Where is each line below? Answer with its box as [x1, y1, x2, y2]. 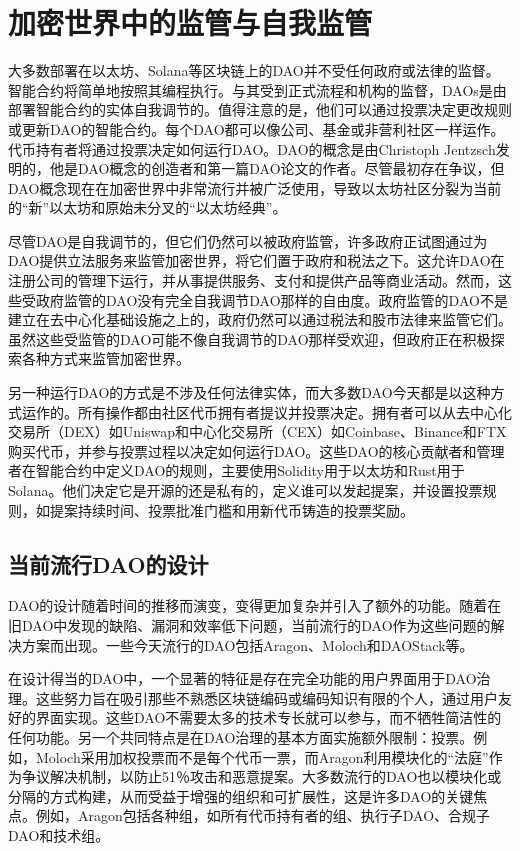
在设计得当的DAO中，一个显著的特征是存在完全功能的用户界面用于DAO [8, 668, 477, 689]
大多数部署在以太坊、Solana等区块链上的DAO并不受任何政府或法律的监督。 [8, 60, 500, 81]
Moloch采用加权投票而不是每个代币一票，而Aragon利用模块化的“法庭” [35, 746, 489, 767]
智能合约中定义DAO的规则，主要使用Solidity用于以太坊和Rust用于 [35, 460, 465, 481]
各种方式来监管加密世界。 [21, 348, 190, 369]
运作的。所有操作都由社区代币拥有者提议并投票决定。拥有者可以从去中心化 [21, 401, 512, 422]
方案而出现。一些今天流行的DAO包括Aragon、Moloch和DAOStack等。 [21, 634, 474, 655]
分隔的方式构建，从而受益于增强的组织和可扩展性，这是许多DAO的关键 [8, 785, 474, 806]
